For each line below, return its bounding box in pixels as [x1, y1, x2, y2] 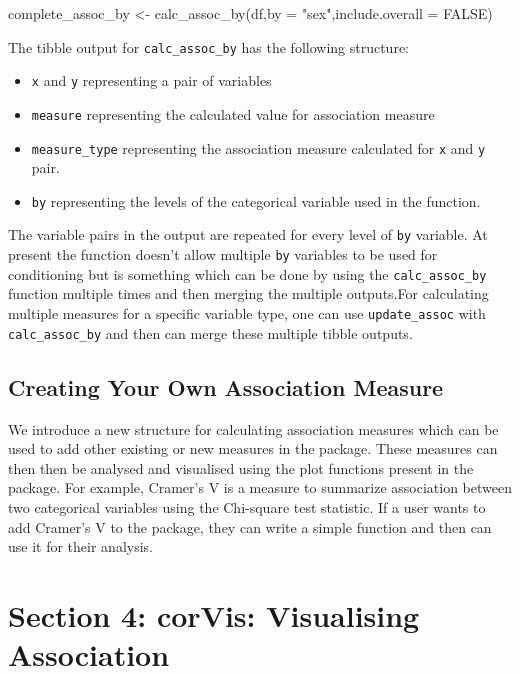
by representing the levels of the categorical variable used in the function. [31, 190, 481, 211]
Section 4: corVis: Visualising [8, 594, 420, 635]
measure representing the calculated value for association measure [31, 103, 435, 124]
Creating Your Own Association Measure [8, 371, 444, 402]
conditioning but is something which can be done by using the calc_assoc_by [8, 263, 487, 284]
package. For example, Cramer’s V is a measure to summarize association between [8, 477, 512, 498]
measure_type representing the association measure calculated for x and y [31, 137, 486, 158]
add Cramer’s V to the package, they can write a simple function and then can [8, 516, 492, 537]
